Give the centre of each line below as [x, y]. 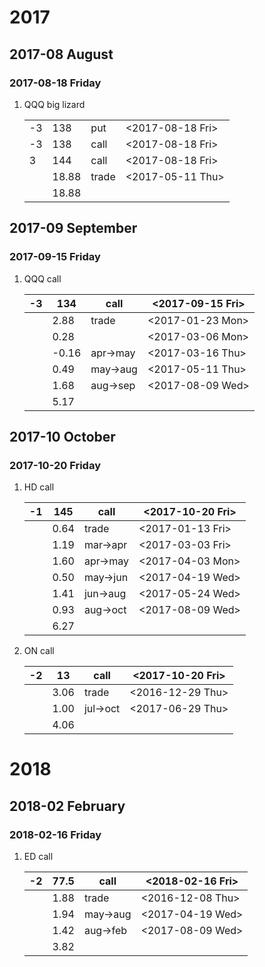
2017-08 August [61, 54]
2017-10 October [62, 436]
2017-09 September [73, 228]
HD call [39, 487]
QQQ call [42, 278]
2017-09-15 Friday [55, 257]
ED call [38, 857]
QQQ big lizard [54, 104]
